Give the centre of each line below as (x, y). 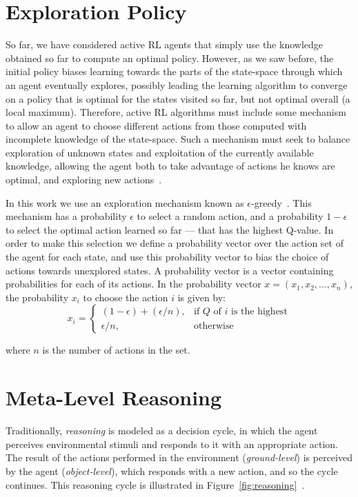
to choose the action (126, 297)
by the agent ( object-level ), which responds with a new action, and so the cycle (172, 470)
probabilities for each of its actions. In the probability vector (133, 284)
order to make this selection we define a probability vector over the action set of (175, 243)
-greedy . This (281, 202)
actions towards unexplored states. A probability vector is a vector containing (170, 270)
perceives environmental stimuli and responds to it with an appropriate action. (172, 444)
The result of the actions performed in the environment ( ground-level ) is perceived (179, 457)
